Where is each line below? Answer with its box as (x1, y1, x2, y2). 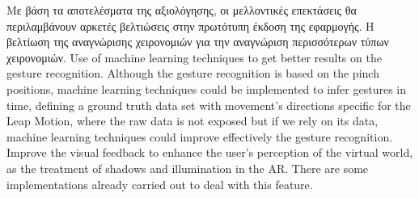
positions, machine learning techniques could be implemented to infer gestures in (6, 80, 407, 97)
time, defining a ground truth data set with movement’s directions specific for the (6, 96, 411, 113)
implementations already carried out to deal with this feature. (6, 175, 313, 192)
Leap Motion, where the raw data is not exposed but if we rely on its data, (6, 112, 379, 129)
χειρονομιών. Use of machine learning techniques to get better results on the (6, 48, 382, 65)
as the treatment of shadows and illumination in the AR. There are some (6, 159, 369, 176)
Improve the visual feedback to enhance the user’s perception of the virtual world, (6, 144, 413, 161)
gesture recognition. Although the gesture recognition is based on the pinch (6, 65, 379, 82)
